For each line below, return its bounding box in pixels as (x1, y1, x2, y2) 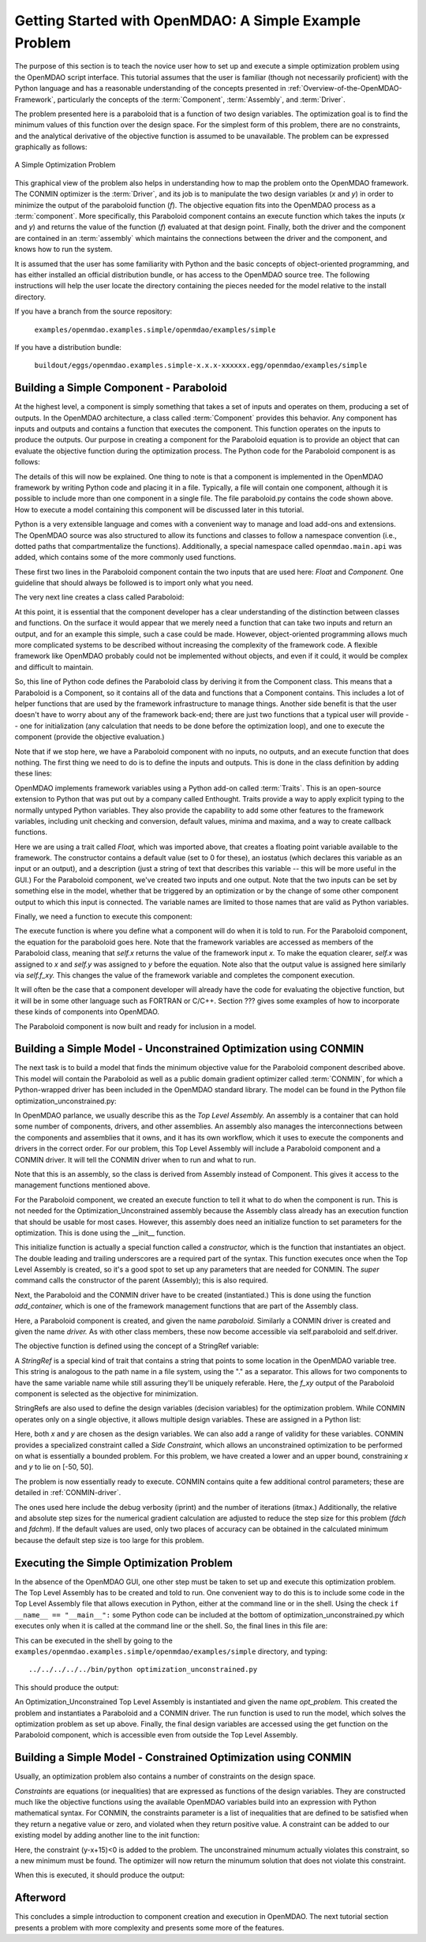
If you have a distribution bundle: (14, 342, 121, 351)
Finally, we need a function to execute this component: (14, 912, 192, 922)
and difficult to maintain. (14, 662, 94, 671)
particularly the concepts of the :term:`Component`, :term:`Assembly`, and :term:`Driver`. (57, 95, 346, 104)
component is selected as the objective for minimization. (14, 1389, 199, 1398)
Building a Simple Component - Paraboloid (14, 381, 228, 395)
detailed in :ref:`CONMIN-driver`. (14, 1488, 121, 1497)
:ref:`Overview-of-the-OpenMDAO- (287, 84, 402, 93)
